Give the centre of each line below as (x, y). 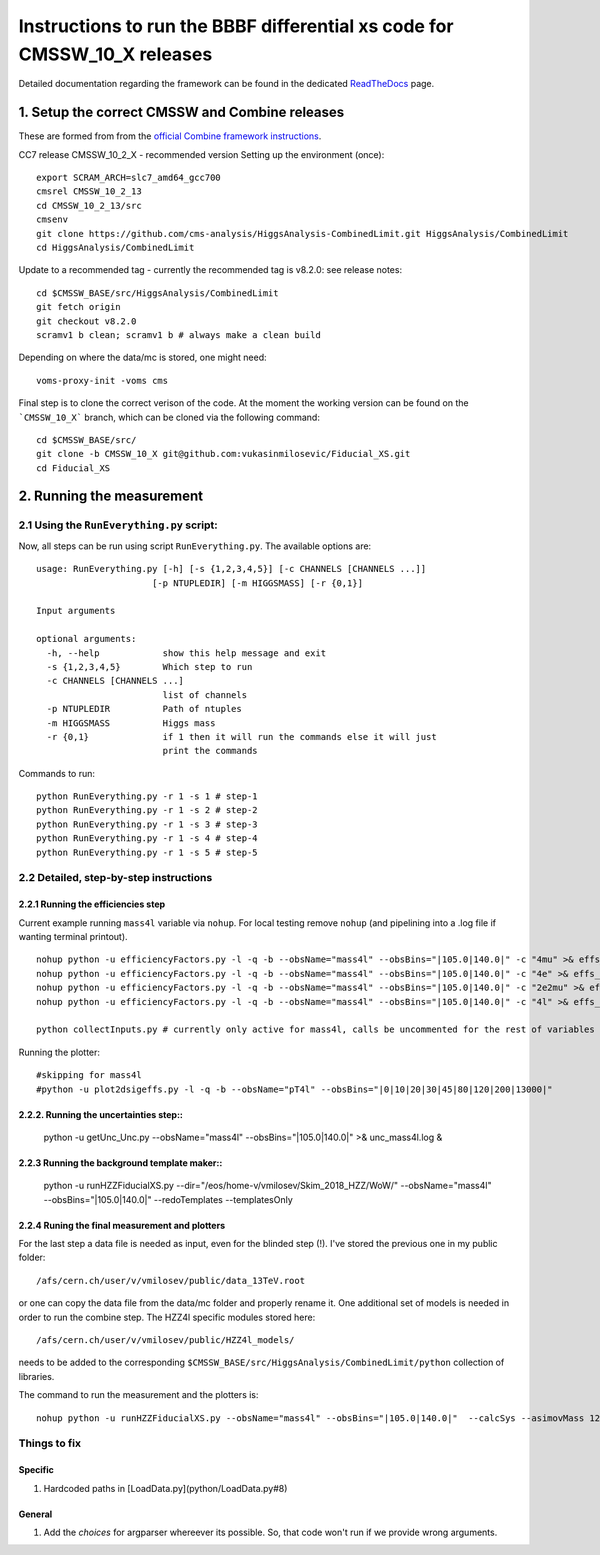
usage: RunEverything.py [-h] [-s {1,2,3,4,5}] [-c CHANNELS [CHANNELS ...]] (231, 569)
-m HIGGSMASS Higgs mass (131, 723)
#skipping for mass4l (89, 1075)
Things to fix (50, 1443)
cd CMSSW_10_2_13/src (89, 205)
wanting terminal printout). (73, 936)
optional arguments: (86, 639)
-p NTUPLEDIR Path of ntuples (144, 709)
